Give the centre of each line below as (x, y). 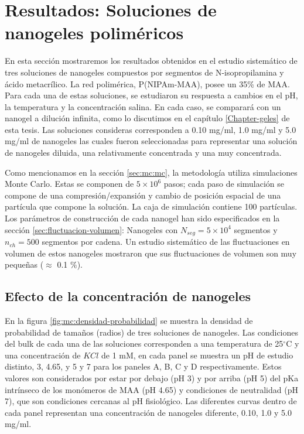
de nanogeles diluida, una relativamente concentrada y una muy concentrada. (143, 153)
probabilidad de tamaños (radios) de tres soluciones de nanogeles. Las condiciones (152, 332)
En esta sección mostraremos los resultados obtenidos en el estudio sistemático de (151, 61)
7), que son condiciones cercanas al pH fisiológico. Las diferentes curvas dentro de (151, 401)
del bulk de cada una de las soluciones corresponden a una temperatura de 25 (144, 344)
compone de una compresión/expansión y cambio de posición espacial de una (143, 195)
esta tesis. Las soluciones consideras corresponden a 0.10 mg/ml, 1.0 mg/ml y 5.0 (151, 129)
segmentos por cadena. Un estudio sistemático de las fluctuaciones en (166, 242)
